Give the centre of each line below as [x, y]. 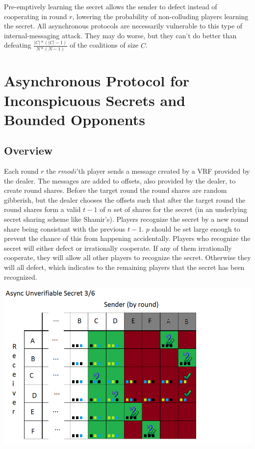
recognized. [21, 277]
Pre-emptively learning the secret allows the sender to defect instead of [111, 6]
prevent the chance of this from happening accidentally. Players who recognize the [127, 238]
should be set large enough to [196, 228]
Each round [21, 171]
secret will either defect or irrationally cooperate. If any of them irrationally [118, 248]
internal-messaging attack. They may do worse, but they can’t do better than [120, 35]
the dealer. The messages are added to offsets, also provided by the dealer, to [120, 180]
